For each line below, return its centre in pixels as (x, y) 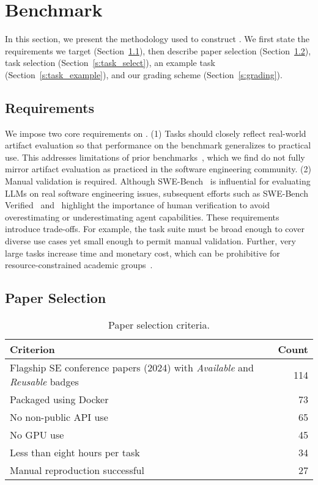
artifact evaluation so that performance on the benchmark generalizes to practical (158, 145)
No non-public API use (59, 417)
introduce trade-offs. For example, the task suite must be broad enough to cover (155, 229)
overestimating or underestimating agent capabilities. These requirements (142, 217)
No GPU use (37, 435)
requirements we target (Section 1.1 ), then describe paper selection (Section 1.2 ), (158, 50)
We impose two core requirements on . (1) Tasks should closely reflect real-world (156, 133)
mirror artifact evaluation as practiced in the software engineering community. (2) (158, 169)
